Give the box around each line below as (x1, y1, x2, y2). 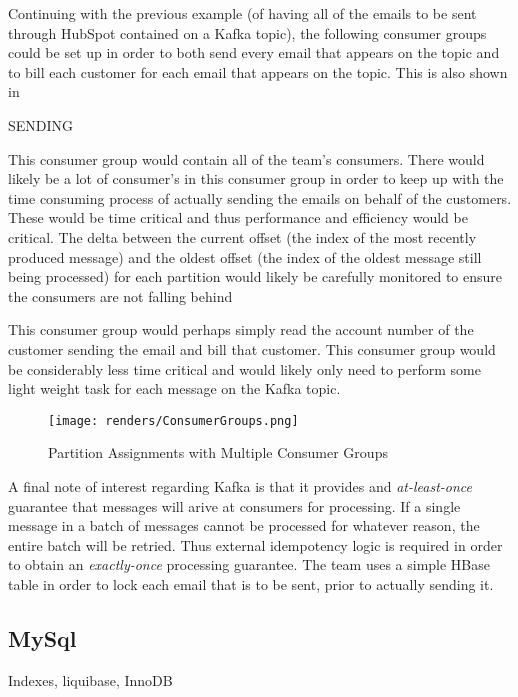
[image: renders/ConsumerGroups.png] (48, 413, 299, 428)
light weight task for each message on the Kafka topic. (8, 378, 341, 399)
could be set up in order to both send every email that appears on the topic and (8, 42, 500, 63)
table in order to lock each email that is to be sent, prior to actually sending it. (8, 573, 494, 594)
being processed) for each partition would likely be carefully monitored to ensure (8, 266, 502, 287)
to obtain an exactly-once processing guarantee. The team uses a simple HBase (8, 554, 491, 575)
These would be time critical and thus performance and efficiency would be (8, 207, 468, 228)
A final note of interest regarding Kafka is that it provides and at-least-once (8, 475, 472, 496)
